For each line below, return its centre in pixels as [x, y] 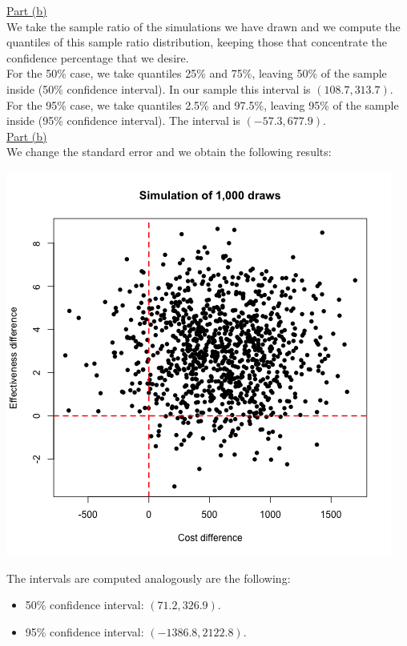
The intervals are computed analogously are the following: [149, 578]
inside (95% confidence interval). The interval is [123, 120]
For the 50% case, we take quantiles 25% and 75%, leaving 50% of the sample [197, 73]
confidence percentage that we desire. [98, 57]
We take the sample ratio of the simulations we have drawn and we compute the [203, 26]
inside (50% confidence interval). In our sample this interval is [159, 88]
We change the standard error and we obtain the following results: [169, 152]
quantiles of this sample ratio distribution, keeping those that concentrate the [197, 42]
